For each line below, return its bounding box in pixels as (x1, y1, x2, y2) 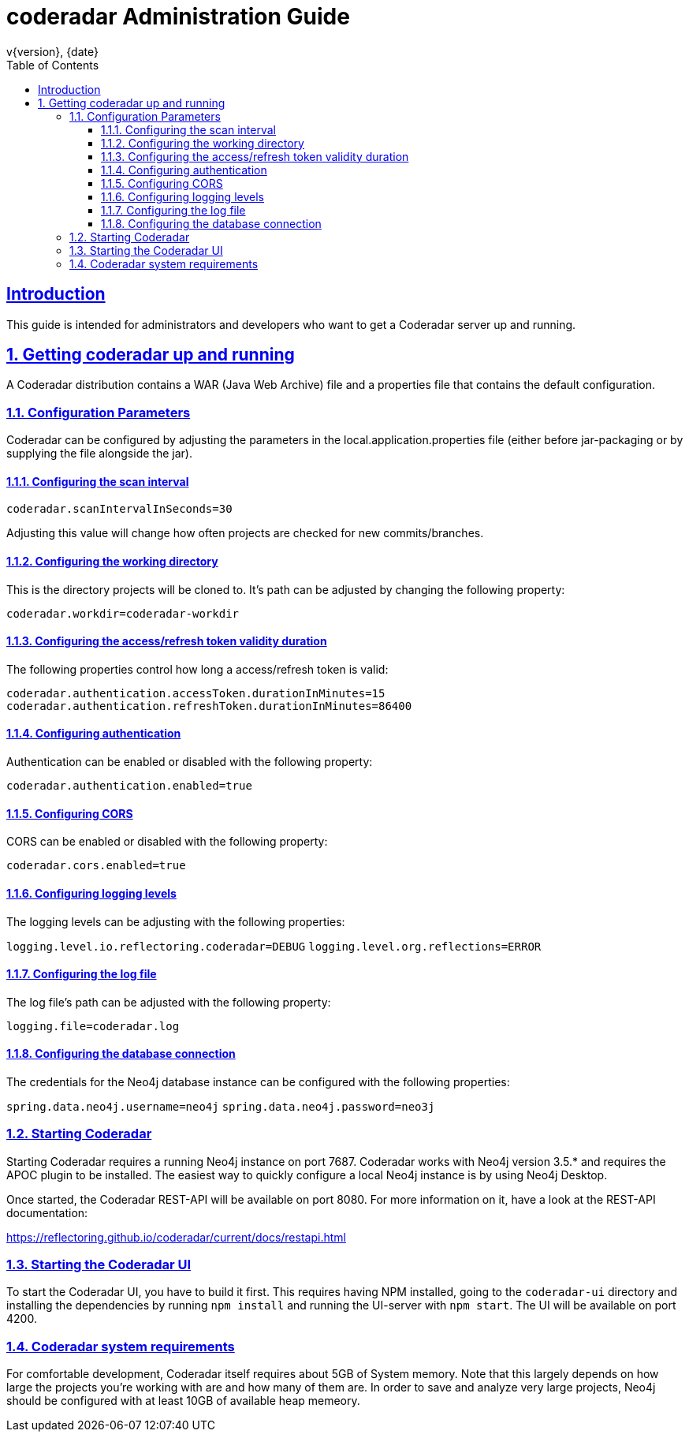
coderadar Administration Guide (6, 3, 350, 30)
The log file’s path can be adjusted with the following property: (6, 995, 331, 1009)
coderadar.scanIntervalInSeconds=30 (6, 502, 233, 516)
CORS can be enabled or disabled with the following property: (6, 835, 328, 849)
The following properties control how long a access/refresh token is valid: (6, 662, 389, 676)
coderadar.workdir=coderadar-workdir (6, 607, 240, 620)
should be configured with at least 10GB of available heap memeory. (6, 1394, 360, 1408)
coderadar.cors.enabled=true (6, 859, 186, 872)
